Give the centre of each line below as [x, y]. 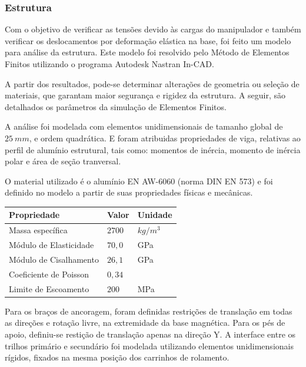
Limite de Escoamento [49, 288]
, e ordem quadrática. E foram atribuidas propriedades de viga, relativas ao [165, 138]
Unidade [155, 215]
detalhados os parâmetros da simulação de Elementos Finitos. [116, 106]
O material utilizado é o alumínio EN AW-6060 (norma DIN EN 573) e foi [139, 181]
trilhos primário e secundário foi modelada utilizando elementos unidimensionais [149, 345]
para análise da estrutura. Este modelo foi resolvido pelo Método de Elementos [147, 52]
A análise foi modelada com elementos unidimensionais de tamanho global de [144, 126]
